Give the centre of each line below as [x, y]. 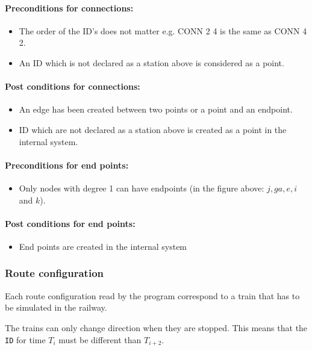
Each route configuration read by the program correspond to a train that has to [152, 295]
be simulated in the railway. [56, 307]
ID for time [25, 339]
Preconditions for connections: [69, 8]
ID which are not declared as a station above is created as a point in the [153, 129]
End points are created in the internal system [103, 246]
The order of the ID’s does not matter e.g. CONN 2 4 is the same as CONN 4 [163, 30]
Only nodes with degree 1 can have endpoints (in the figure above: [142, 188]
